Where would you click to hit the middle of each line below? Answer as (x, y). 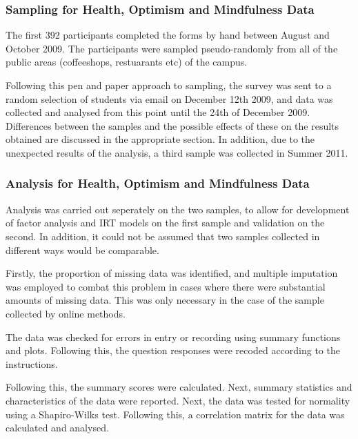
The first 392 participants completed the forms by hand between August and (168, 35)
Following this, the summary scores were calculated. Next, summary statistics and (179, 387)
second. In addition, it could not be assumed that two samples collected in (163, 236)
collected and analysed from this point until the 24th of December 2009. (158, 112)
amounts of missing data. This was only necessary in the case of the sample (165, 300)
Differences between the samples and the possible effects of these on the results (172, 125)
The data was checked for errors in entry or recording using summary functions (173, 336)
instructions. (32, 363)
